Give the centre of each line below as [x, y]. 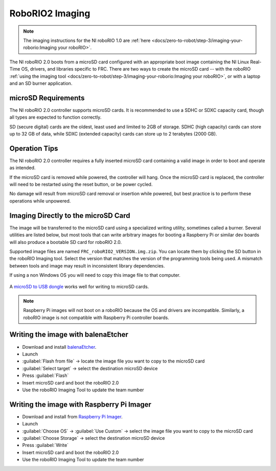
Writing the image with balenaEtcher [69, 335]
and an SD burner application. [41, 83]
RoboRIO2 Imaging [50, 13]
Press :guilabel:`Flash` [45, 375]
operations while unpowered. [40, 201]
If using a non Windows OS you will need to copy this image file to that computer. [95, 275]
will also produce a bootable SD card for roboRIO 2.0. [66, 242]
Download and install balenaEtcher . [59, 347]
